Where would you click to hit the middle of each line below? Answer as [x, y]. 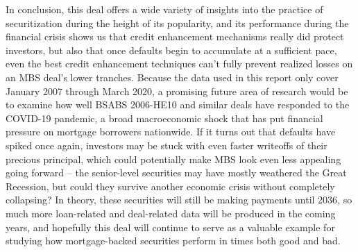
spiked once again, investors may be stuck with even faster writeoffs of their [167, 145]
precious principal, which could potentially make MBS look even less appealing [173, 159]
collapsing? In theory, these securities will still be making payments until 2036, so [179, 200]
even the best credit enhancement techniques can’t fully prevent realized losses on [179, 64]
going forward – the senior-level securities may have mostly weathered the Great [176, 173]
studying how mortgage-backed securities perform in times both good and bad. [173, 241]
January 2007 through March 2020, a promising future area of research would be [177, 91]
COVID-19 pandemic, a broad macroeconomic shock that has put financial [164, 118]
